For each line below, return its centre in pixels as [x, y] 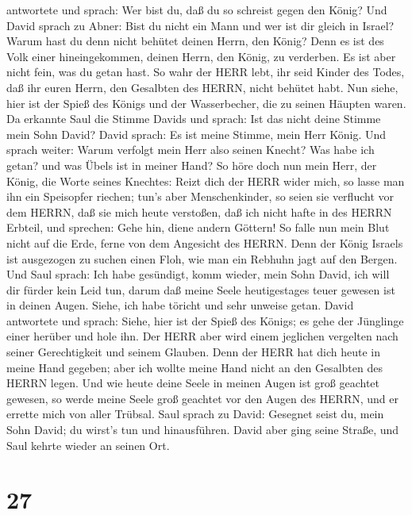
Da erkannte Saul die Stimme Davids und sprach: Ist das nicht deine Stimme [194, 119]
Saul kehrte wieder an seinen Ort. [88, 445]
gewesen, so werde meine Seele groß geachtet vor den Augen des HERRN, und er [202, 398]
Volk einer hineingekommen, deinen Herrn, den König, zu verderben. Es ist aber [201, 56]
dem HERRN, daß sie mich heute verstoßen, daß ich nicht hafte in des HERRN [199, 211]
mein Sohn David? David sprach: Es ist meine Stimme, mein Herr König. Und [196, 134]
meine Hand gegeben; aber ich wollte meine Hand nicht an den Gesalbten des [194, 367]
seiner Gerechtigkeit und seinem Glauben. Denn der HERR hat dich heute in [194, 352]
